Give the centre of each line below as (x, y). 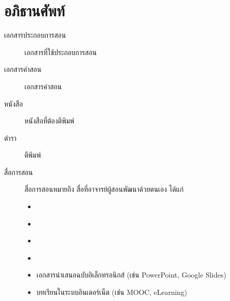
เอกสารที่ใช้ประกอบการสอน (61, 52)
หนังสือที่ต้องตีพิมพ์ (49, 121)
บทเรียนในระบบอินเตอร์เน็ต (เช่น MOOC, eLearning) (112, 292)
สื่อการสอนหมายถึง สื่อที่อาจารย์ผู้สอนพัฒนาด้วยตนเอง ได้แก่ (104, 189)
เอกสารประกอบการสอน (35, 35)
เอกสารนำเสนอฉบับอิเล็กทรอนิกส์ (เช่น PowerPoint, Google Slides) (131, 275)
